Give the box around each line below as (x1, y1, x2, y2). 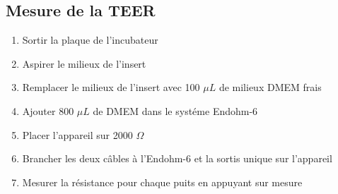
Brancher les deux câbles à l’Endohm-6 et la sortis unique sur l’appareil (22, 151, 332, 166)
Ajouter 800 (22, 103, 74, 118)
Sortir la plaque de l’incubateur (22, 32, 158, 47)
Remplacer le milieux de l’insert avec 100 (22, 80, 200, 95)
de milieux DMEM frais (218, 80, 322, 95)
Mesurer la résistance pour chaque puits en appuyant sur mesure (22, 174, 303, 189)
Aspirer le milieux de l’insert (22, 56, 146, 71)
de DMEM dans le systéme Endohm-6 (93, 103, 258, 118)
